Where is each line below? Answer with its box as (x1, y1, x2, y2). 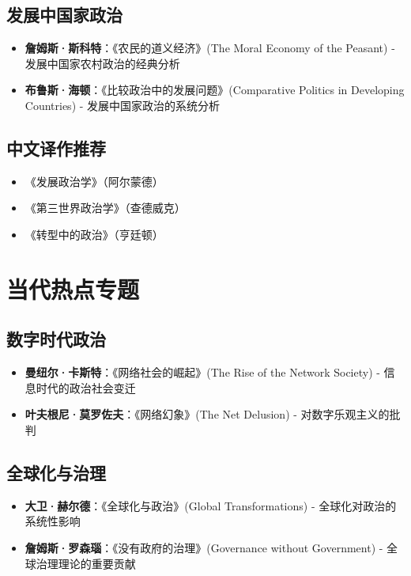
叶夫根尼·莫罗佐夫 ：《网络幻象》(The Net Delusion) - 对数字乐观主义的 (25, 406, 390, 423)
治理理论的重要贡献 (36, 555, 136, 571)
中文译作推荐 (6, 135, 106, 160)
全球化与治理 (6, 460, 106, 484)
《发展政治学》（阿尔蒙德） (25, 172, 164, 189)
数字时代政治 (6, 327, 106, 351)
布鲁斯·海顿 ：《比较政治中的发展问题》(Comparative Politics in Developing (25, 81, 405, 98)
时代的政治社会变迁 (36, 379, 136, 396)
